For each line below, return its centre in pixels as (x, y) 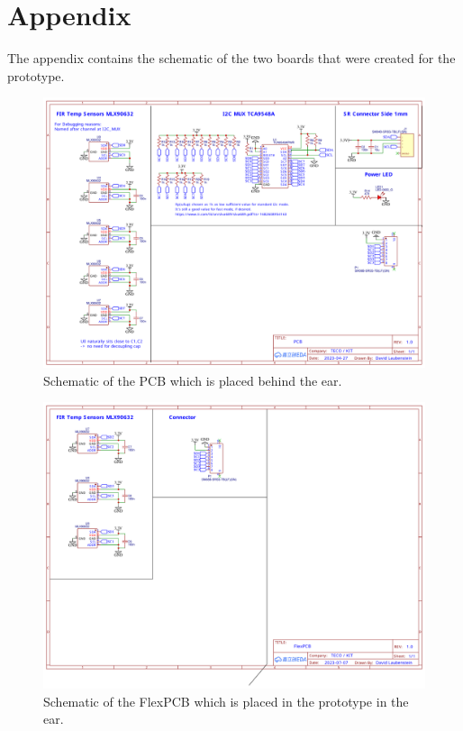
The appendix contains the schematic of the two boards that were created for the (231, 58)
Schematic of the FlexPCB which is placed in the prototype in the (226, 701)
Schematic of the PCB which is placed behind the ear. (193, 380)
